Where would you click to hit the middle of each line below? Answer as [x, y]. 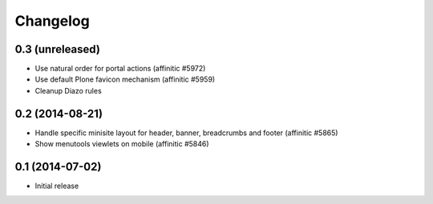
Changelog [52, 21]
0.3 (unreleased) [57, 49]
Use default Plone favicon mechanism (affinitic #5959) [125, 79]
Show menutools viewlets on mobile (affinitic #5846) [122, 144]
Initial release [57, 186]
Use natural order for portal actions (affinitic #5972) [120, 69]
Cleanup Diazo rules [68, 90]
